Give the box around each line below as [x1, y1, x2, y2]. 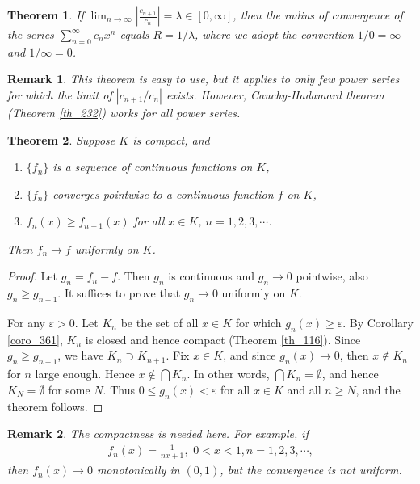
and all [287, 381, 321, 398]
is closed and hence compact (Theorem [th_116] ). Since [85, 330, 361, 347]
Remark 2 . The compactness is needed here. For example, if [7, 425, 309, 442]
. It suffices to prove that [57, 284, 181, 301]
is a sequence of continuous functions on [52, 158, 253, 175]
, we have [57, 347, 104, 364]
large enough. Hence [35, 365, 135, 382]
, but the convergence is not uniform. [220, 461, 402, 478]
